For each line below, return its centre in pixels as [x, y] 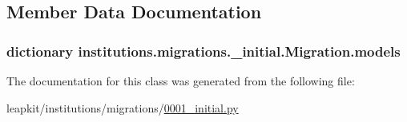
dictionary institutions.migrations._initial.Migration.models [203, 51]
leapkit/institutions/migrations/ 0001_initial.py [123, 107]
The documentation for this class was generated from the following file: [181, 81]
